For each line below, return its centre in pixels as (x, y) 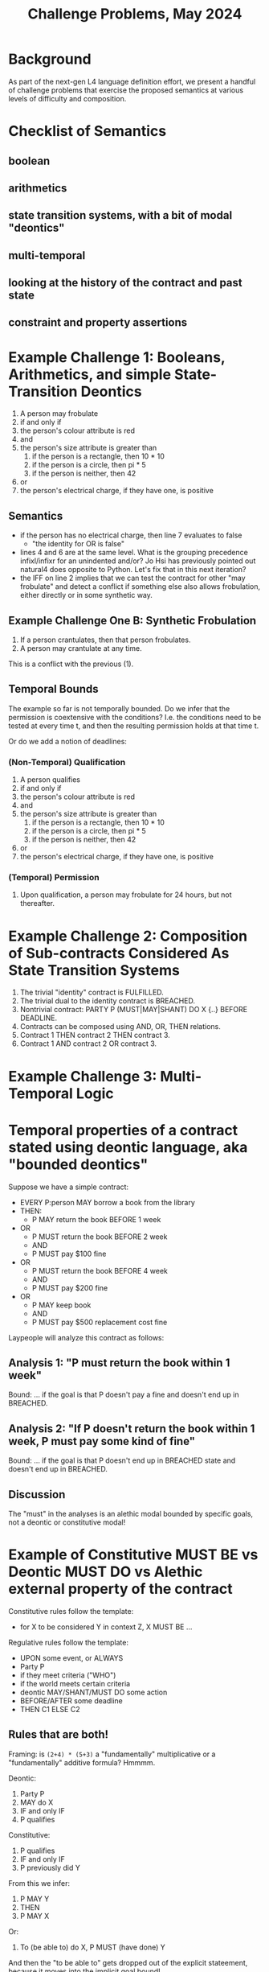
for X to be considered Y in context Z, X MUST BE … (106, 1627)
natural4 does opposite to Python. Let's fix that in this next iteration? (133, 570)
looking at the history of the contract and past (125, 283)
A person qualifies (50, 780)
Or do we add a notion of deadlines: (67, 741)
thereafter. (37, 904)
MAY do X (37, 1802)
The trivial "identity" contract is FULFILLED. (92, 992)
